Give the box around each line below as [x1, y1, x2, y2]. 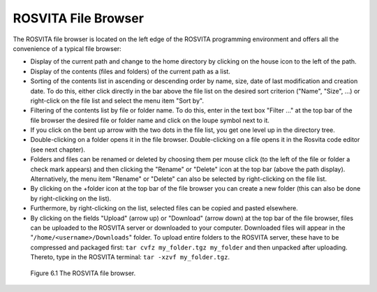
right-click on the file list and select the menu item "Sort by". [30, 96, 204, 105]
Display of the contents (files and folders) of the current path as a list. [30, 67, 230, 75]
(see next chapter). [30, 145, 86, 154]
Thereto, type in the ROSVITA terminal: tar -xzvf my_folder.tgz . [30, 253, 230, 261]
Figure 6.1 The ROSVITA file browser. [30, 269, 136, 277]
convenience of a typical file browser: [13, 44, 121, 52]
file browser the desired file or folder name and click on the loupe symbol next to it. [30, 116, 270, 124]
